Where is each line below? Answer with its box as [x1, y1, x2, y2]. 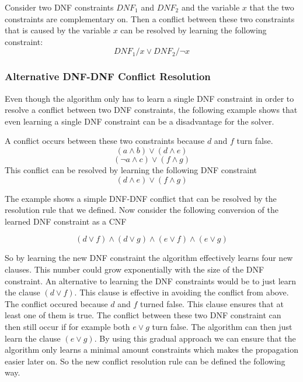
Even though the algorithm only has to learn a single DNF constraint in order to [5, 92, 294, 104]
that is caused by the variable [5, 24, 111, 36]
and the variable [181, 1, 240, 13]
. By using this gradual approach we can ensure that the [94, 332, 296, 344]
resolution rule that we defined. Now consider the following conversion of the [5, 204, 278, 216]
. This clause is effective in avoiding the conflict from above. [74, 286, 289, 298]
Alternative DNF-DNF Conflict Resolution [5, 69, 211, 84]
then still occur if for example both [5, 320, 130, 332]
